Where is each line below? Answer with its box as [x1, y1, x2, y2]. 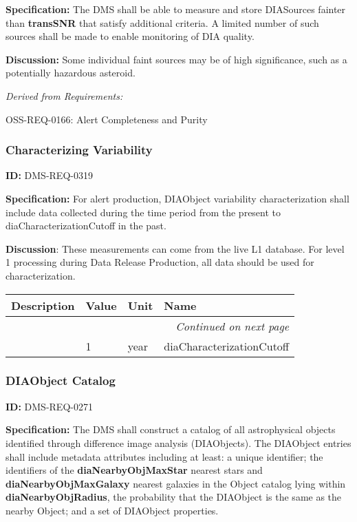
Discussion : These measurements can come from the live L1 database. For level [6, 241, 345, 255]
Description [11, 297, 75, 313]
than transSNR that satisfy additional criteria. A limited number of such [6, 15, 319, 30]
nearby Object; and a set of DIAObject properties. [6, 503, 219, 517]
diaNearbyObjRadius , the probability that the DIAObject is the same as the [6, 490, 342, 504]
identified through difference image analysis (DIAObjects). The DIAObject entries [6, 435, 351, 450]
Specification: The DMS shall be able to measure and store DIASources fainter [6, 2, 346, 16]
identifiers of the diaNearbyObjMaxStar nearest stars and [6, 463, 263, 477]
